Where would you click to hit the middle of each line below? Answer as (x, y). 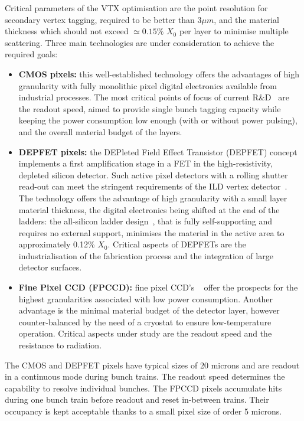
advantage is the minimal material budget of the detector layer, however (149, 310)
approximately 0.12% (57, 244)
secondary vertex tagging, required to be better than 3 (103, 19)
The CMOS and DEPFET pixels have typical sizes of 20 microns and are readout (152, 365)
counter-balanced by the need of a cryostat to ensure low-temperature (145, 322)
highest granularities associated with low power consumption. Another (146, 298)
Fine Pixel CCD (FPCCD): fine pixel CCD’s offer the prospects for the (158, 287)
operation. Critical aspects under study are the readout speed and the (145, 333)
